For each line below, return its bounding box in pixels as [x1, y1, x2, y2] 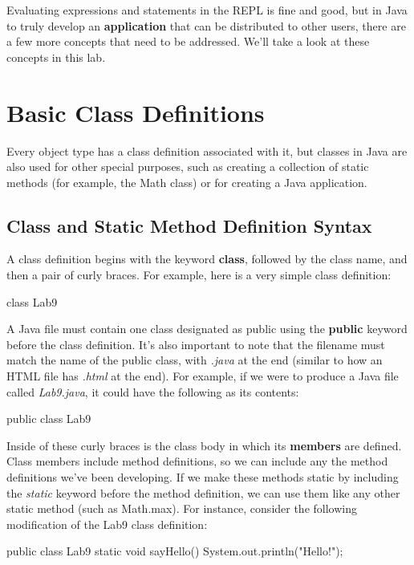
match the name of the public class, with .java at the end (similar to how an [6, 352, 383, 368]
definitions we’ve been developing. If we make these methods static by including [6, 469, 399, 486]
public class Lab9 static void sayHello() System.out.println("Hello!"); [6, 543, 343, 559]
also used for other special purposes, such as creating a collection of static [6, 158, 369, 175]
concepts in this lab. [6, 48, 106, 65]
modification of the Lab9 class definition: [6, 515, 208, 532]
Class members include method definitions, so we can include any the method [6, 453, 388, 469]
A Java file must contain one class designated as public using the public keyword [6, 320, 408, 337]
